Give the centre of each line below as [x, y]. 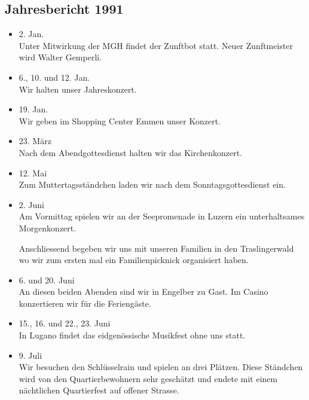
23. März [35, 141]
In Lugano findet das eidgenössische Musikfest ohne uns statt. [132, 335]
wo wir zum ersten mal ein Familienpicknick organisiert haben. [134, 260]
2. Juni [32, 204]
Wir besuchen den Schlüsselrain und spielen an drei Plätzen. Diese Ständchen [161, 367]
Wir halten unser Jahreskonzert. [78, 89]
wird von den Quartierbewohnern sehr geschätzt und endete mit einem [148, 378]
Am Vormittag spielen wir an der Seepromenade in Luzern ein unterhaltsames [162, 216]
